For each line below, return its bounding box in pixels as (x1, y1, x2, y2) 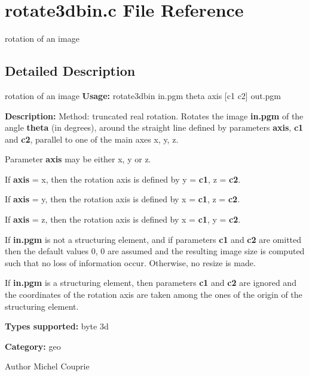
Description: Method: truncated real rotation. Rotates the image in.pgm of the (5, 109, 304, 122)
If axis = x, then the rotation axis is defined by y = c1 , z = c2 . (5, 172, 241, 185)
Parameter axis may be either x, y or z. (5, 153, 151, 165)
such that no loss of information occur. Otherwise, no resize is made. (5, 256, 256, 269)
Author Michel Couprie (5, 360, 90, 372)
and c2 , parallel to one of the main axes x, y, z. (5, 132, 179, 145)
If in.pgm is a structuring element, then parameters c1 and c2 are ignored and (5, 276, 296, 289)
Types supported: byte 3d (5, 320, 109, 332)
